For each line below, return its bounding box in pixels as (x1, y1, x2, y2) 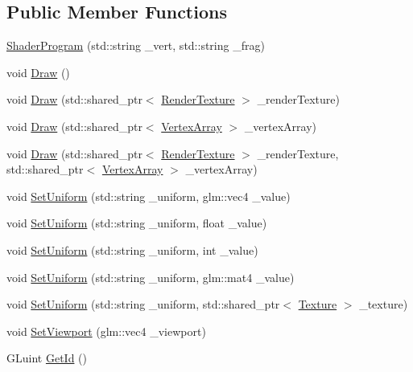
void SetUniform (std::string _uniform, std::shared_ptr (6, 296, 280, 313)
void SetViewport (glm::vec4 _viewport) (6, 322, 206, 339)
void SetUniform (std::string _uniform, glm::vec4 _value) (6, 187, 291, 204)
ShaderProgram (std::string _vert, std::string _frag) (6, 37, 265, 54)
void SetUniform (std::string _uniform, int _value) (6, 241, 258, 258)
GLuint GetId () (6, 350, 87, 366)
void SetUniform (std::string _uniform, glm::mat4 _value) (6, 268, 295, 285)
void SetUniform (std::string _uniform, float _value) (6, 215, 267, 231)
